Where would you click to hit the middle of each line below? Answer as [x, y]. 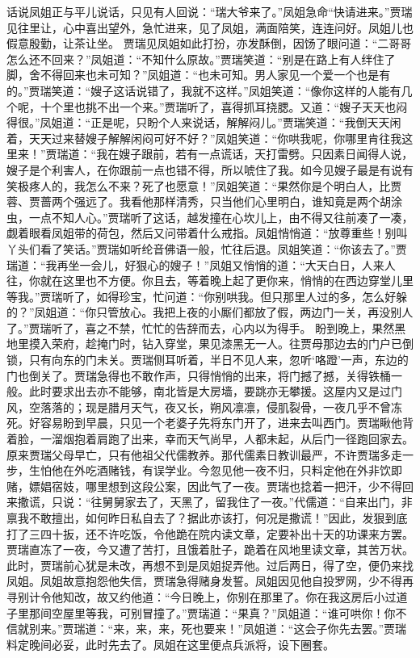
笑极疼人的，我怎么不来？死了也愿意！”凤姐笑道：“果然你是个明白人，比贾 [204, 185]
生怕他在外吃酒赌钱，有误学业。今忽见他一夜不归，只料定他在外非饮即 [215, 470]
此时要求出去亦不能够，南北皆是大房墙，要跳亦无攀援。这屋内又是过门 [215, 391]
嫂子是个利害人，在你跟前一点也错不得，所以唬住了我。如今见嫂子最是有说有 [210, 169]
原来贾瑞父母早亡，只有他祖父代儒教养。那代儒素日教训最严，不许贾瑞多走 [204, 454]
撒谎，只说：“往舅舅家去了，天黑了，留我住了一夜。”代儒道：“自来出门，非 [215, 502]
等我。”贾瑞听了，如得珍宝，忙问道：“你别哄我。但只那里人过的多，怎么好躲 [207, 296]
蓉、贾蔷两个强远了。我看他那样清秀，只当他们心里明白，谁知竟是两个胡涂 [204, 201]
